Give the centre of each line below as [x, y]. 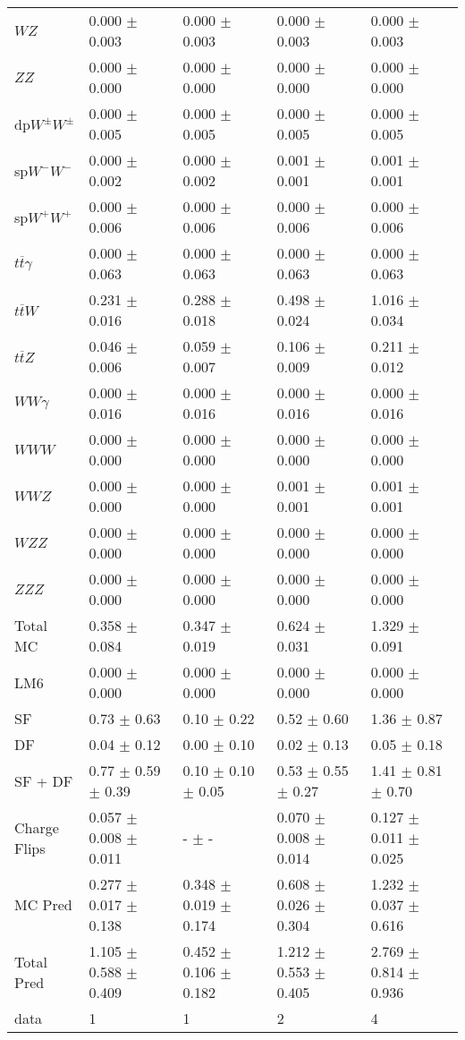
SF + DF [44, 780]
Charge [37, 827]
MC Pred [43, 904]
